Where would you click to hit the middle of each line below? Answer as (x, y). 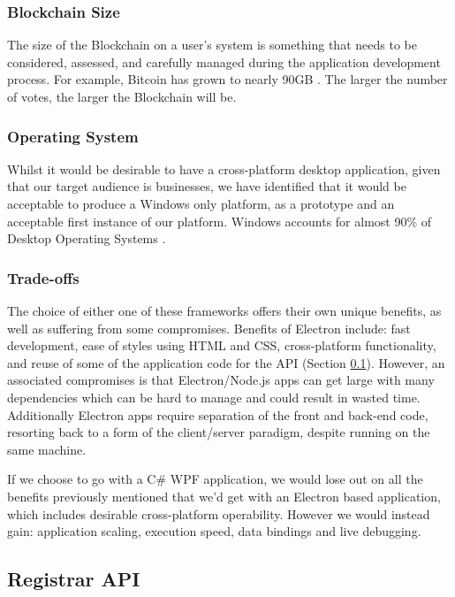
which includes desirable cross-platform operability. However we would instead (219, 513)
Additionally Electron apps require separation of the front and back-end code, (218, 414)
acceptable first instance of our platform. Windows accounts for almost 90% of (220, 221)
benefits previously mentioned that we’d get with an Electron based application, (224, 496)
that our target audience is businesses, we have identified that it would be (207, 186)
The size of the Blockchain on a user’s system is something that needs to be (212, 45)
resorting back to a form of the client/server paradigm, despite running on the (219, 432)
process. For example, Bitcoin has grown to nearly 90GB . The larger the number (227, 79)
